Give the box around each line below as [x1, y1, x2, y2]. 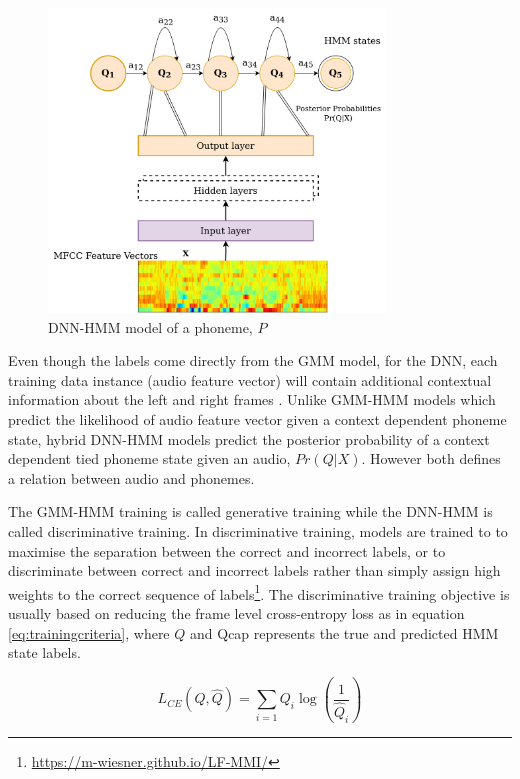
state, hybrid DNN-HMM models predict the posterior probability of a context [8, 428, 490, 449]
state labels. [8, 642, 81, 663]
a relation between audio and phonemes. [8, 467, 255, 488]
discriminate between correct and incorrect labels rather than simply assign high [8, 560, 501, 581]
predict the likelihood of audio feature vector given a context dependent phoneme [8, 409, 507, 430]
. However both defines [361, 448, 501, 469]
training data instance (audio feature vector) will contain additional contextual [8, 369, 492, 390]
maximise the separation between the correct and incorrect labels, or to [8, 540, 446, 561]
